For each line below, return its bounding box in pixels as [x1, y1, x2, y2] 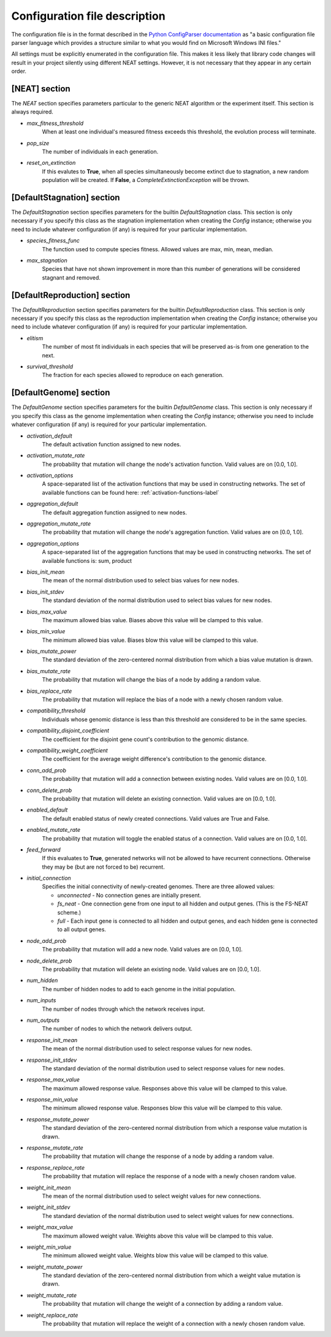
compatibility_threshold [26, 707, 86, 714]
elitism [26, 334, 44, 341]
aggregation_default [26, 500, 78, 508]
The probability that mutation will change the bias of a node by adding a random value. [42, 676, 261, 684]
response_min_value [26, 1096, 78, 1103]
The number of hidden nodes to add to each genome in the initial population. [42, 985, 236, 992]
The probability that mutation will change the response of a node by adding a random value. [42, 1152, 275, 1160]
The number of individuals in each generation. [42, 148, 159, 155]
